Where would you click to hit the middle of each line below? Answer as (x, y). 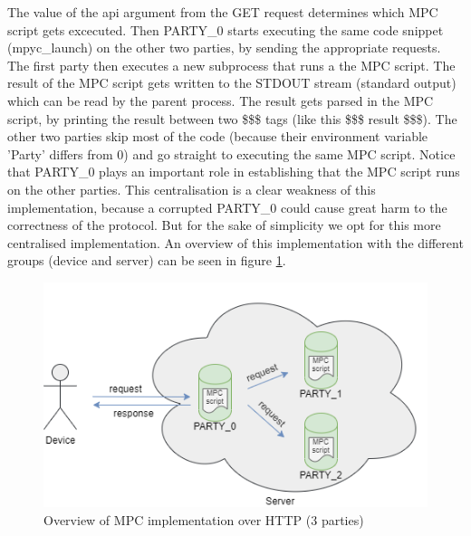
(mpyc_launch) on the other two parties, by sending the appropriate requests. (224, 48)
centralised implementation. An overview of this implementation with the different (235, 242)
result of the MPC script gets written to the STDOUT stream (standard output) (232, 83)
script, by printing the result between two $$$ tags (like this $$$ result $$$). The (232, 118)
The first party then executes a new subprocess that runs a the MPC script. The (231, 65)
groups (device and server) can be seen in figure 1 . (147, 260)
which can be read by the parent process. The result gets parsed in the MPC (221, 100)
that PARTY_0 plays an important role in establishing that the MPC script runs (234, 172)
